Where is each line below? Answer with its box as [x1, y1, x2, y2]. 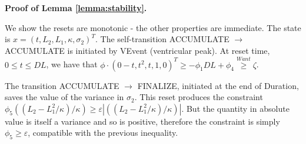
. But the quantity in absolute [181, 102, 290, 114]
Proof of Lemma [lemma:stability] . [5, 2, 147, 13]
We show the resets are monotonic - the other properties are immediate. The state [5, 21, 301, 33]
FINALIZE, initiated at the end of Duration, [137, 79, 299, 91]
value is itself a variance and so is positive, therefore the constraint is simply [5, 115, 280, 127]
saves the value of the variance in [5, 91, 124, 103]
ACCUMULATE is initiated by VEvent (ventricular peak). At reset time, [5, 44, 270, 56]
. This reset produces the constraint [134, 91, 263, 103]
